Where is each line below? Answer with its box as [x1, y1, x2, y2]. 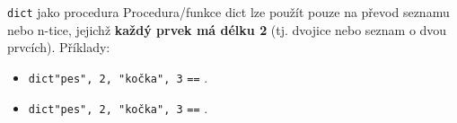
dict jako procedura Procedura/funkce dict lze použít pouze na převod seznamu [7, 3, 450, 21]
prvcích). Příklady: [7, 38, 110, 57]
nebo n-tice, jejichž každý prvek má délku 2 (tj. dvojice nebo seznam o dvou [7, 20, 447, 39]
